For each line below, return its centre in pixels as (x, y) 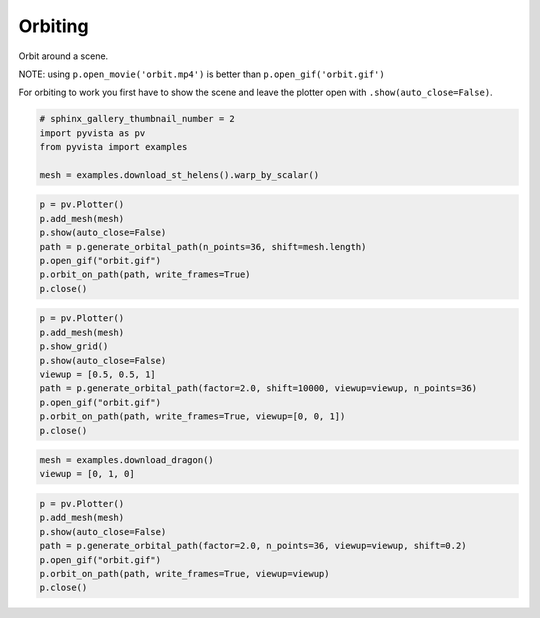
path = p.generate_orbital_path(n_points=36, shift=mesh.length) (203, 246)
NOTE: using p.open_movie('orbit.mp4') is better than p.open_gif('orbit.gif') (201, 74)
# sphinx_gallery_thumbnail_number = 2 (137, 119)
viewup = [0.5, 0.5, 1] (98, 374)
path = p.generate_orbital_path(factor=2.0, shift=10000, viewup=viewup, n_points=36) (258, 388)
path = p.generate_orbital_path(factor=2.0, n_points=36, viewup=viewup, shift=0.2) (253, 546)
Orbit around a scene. (63, 56)
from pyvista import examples (113, 147)
